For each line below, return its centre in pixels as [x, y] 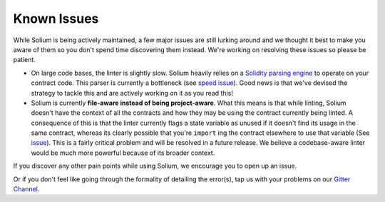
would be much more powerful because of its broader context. [123, 153]
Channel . [26, 189]
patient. [24, 60]
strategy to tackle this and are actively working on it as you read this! [132, 93]
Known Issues [56, 19]
